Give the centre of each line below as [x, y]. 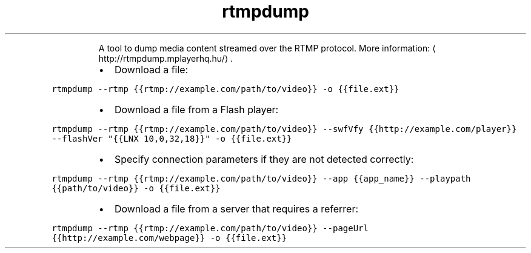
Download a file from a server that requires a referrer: [236, 209]
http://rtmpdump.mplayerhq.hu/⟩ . [166, 58]
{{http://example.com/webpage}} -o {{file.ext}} [169, 238]
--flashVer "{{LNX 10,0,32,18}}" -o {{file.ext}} [172, 138]
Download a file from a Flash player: [196, 109]
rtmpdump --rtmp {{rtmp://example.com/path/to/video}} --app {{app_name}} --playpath [261, 178]
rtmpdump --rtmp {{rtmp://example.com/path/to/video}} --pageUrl [210, 228]
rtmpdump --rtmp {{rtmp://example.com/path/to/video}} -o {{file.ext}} [225, 89]
